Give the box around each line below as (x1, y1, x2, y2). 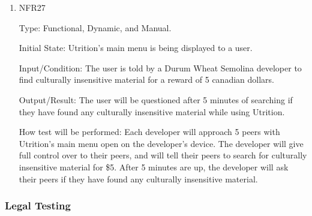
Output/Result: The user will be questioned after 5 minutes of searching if (19, 93, 293, 106)
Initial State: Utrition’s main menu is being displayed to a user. (19, 41, 253, 54)
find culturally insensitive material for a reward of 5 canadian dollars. (19, 73, 274, 86)
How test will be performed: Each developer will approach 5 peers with (19, 125, 280, 138)
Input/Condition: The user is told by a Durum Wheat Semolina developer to (19, 61, 302, 74)
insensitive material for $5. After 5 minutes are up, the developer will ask (19, 160, 289, 173)
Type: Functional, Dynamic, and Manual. (19, 21, 172, 34)
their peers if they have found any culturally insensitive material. (19, 172, 258, 185)
